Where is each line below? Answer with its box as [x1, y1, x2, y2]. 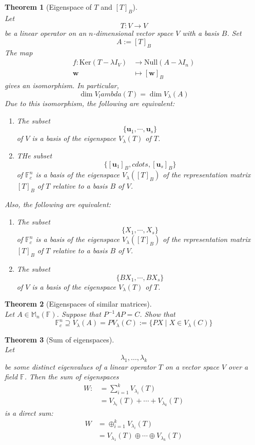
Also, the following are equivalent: [5, 199, 111, 210]
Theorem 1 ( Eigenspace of [5, 2, 92, 12]
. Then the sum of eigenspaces [24, 371, 119, 382]
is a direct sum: [5, 407, 53, 418]
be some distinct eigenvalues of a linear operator [5, 361, 156, 372]
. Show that [140, 309, 175, 319]
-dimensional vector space [93, 28, 173, 38]
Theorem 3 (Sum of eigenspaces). [5, 334, 114, 345]
